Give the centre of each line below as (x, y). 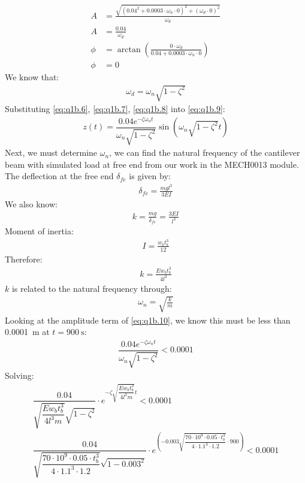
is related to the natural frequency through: (92, 288)
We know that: (32, 76)
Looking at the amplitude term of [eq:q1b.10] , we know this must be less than (148, 320)
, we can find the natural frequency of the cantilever (205, 153)
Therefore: (24, 259)
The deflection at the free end (59, 176)
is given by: (150, 176)
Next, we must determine (51, 153)
